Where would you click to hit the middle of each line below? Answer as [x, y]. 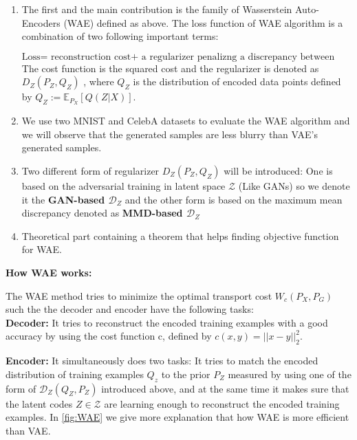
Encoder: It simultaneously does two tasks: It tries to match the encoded [162, 361]
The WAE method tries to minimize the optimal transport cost [139, 295]
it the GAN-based [63, 199]
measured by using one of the [290, 374]
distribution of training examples [75, 374]
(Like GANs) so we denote [294, 186]
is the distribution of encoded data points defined [237, 81]
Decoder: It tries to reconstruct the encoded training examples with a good [167, 322]
